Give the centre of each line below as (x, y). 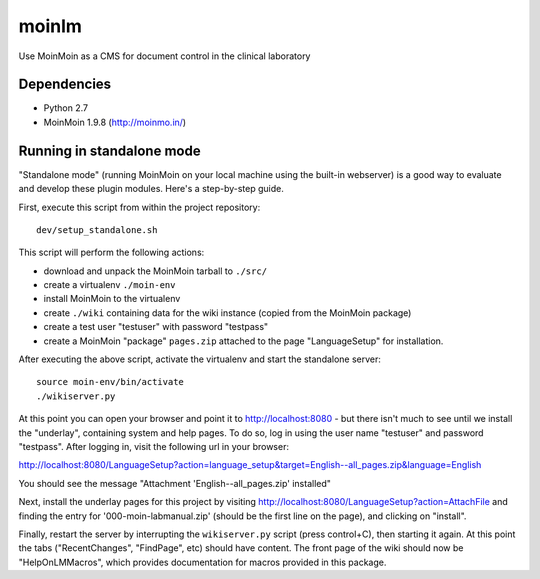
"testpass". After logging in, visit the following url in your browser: (154, 446)
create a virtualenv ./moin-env (109, 285)
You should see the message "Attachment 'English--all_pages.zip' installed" (175, 483)
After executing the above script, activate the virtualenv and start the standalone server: (200, 359)
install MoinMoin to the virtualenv (112, 299)
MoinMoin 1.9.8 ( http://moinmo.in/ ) (115, 122)
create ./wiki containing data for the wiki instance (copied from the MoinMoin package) (227, 312)
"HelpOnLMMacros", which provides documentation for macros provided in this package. (202, 562)
